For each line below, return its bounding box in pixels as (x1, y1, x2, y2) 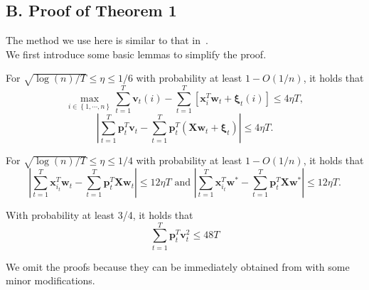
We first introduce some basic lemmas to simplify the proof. (6, 46, 267, 61)
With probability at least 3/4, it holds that (6, 208, 193, 222)
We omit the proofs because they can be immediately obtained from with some (6, 259, 350, 274)
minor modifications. (6, 273, 95, 288)
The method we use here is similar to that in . (6, 33, 208, 48)
